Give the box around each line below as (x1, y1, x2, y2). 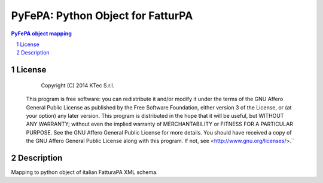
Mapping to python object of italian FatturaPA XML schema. (11, 168, 158, 176)
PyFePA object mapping (11, 30, 72, 37)
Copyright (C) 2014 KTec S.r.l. (41, 81, 115, 89)
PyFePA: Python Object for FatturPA (11, 9, 193, 22)
